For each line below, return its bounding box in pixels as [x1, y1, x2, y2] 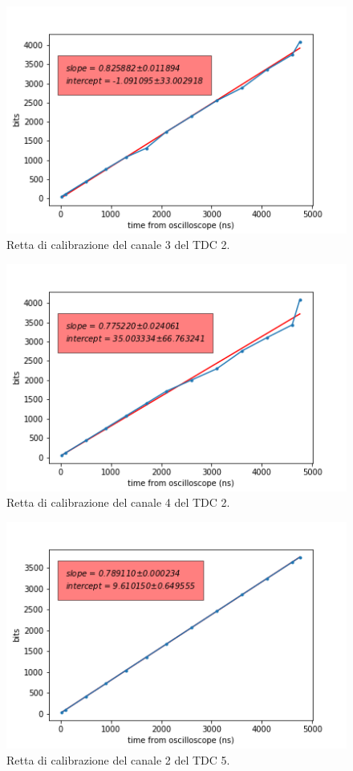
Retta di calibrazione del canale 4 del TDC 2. [6, 494, 230, 511]
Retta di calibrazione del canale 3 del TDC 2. [6, 236, 230, 253]
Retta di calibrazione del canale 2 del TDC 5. [6, 751, 230, 768]
